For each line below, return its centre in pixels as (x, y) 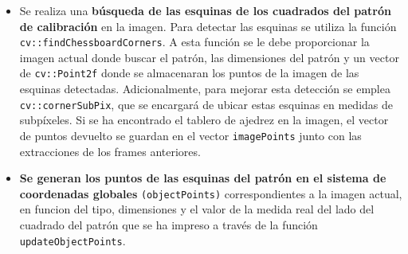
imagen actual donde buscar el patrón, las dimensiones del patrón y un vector (209, 57)
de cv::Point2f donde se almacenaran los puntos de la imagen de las (189, 73)
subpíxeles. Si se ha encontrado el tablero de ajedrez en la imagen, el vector (204, 120)
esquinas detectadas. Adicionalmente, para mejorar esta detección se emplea (205, 89)
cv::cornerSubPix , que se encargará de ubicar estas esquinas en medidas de (206, 104)
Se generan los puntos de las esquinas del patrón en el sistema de (203, 178)
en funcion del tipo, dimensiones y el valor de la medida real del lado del (197, 209)
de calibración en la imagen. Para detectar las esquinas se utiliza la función (208, 26)
